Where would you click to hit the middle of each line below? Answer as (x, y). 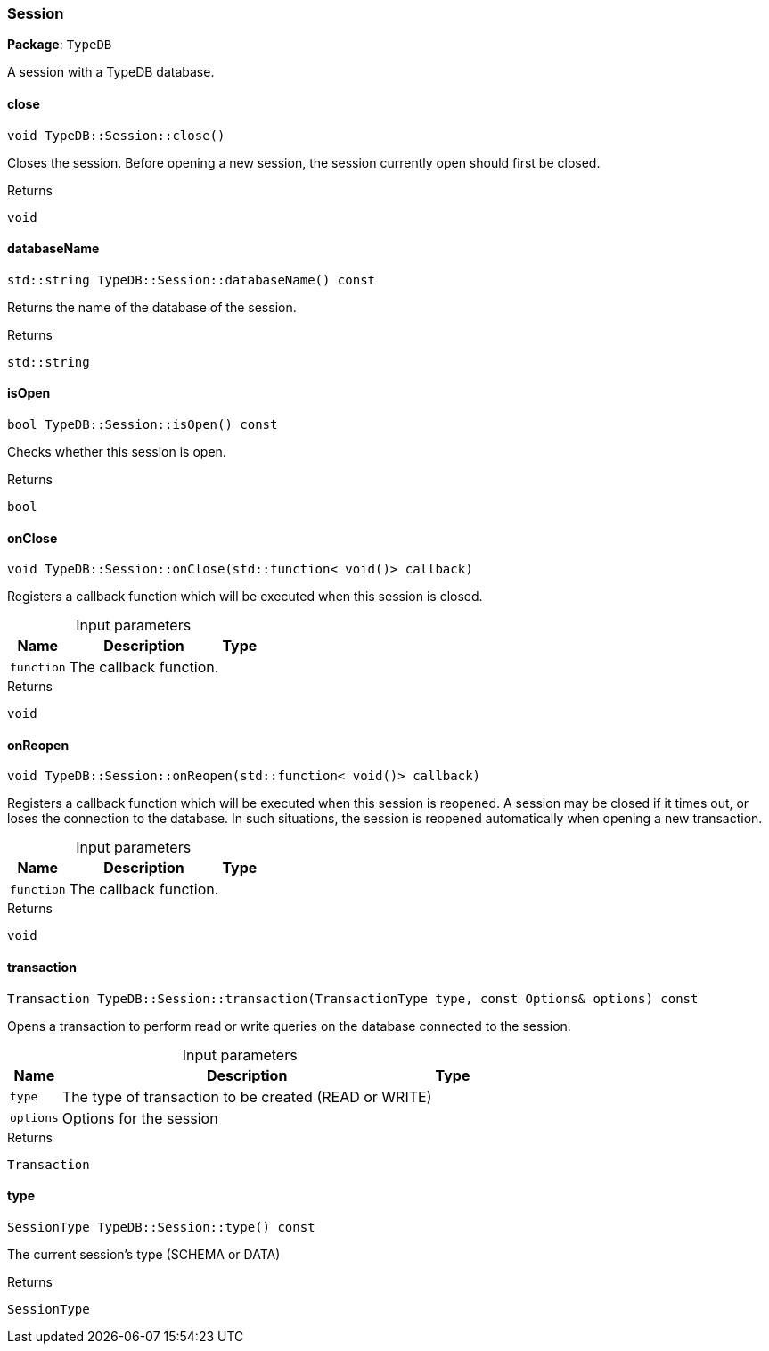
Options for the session (140, 1118)
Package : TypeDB (60, 45)
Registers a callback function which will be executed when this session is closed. (245, 597)
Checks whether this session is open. (117, 452)
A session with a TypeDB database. (111, 72)
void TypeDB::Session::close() (116, 135)
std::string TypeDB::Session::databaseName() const (192, 280)
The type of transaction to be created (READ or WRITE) (247, 1096)
